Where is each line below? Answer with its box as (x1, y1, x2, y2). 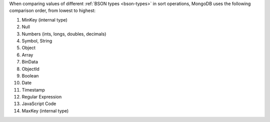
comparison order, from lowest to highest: (9, 7, 96, 13)
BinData (21, 59, 38, 65)
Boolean (21, 72, 39, 78)
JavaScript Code (21, 100, 56, 107)
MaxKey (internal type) (21, 107, 69, 113)
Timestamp (21, 86, 45, 92)
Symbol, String (21, 37, 52, 43)
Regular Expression (21, 94, 62, 100)
